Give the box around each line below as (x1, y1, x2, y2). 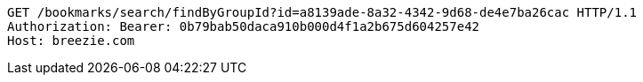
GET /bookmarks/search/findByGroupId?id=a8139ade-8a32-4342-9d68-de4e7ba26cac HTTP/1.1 (7, 5, 638, 19)
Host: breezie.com (7, 34, 135, 48)
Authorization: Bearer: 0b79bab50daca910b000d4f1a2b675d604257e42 (7, 19, 480, 34)
